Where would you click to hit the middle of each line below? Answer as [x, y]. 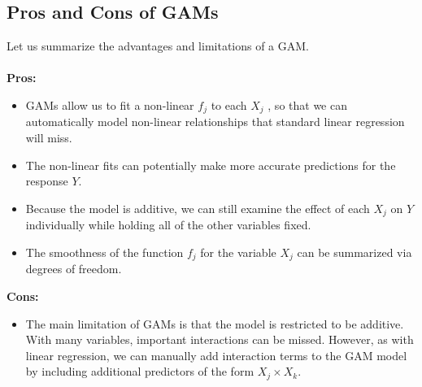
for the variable [238, 252]
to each [229, 104]
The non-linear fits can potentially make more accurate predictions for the [211, 165]
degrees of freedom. [74, 269]
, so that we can [307, 104]
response [47, 181]
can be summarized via [355, 252]
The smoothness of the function [104, 252]
